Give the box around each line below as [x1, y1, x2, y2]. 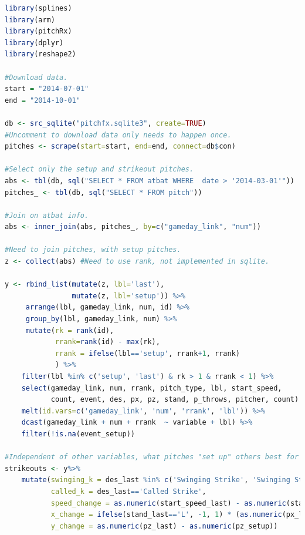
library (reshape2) [5, 50, 76, 59]
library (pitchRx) [5, 27, 72, 36]
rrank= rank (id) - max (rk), [55, 338, 160, 346]
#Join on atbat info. [5, 211, 89, 220]
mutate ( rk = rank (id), [25, 326, 114, 335]
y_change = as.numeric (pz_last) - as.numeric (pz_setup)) [50, 521, 278, 530]
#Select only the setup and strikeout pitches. [5, 165, 194, 174]
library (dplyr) [5, 38, 64, 47]
